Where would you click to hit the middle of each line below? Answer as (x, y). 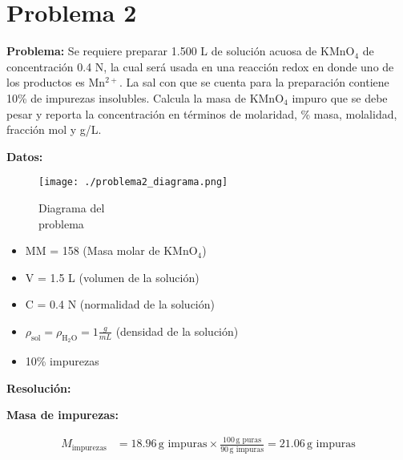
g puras (249, 440)
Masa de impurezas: (62, 415)
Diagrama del (72, 207)
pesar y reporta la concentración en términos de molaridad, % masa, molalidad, (202, 113)
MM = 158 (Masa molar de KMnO (111, 250)
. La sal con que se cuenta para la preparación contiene (254, 82)
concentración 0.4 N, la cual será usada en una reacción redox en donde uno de (200, 66)
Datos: (25, 156)
